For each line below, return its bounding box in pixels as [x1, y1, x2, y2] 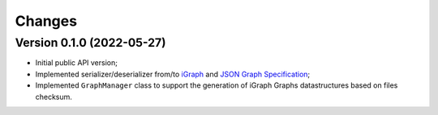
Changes [15, 12, 77, 30]
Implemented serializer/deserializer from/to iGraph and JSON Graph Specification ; [35, 69, 311, 79]
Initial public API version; [35, 58, 118, 68]
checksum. [35, 92, 73, 101]
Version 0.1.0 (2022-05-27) [15, 35, 166, 50]
